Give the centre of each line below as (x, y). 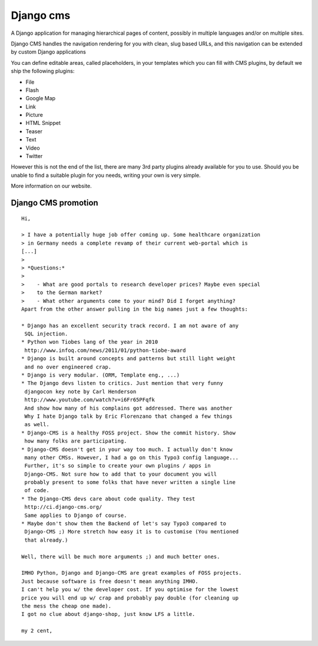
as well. (37, 425)
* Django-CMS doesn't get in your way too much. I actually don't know (127, 449)
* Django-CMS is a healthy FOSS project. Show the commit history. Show (128, 433)
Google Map (41, 98)
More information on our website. (52, 186)
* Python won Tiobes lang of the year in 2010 (90, 342)
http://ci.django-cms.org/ (63, 507)
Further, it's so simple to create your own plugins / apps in (118, 466)
